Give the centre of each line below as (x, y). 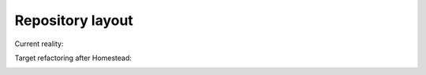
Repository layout (74, 20)
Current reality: (39, 44)
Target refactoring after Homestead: (73, 58)
